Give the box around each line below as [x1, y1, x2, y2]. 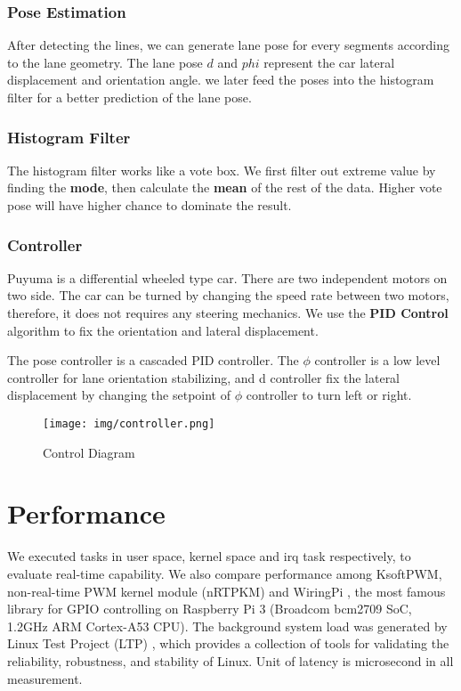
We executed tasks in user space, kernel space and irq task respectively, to [7, 547, 411, 565]
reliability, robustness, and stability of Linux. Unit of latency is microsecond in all [7, 651, 454, 670]
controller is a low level [314, 351, 441, 370]
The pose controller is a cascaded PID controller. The [7, 351, 299, 370]
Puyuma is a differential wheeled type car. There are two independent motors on [7, 268, 448, 287]
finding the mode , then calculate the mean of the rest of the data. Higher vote [7, 178, 442, 197]
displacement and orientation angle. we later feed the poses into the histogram [7, 70, 434, 89]
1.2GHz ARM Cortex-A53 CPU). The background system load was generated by [7, 616, 448, 635]
